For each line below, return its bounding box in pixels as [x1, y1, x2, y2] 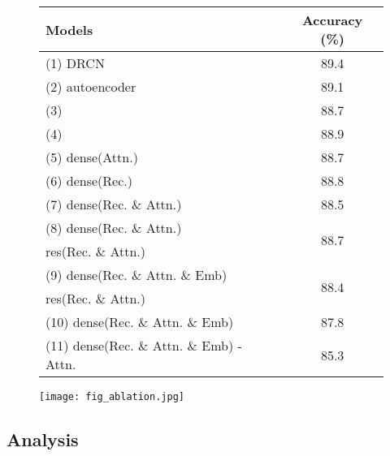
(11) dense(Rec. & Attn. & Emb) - [45, 336, 242, 355]
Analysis [6, 427, 79, 452]
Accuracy [301, 11, 363, 29]
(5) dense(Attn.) [45, 148, 138, 166]
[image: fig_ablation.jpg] [39, 391, 184, 402]
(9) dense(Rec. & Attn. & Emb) [45, 265, 227, 284]
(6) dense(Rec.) [45, 171, 132, 190]
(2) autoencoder [45, 77, 136, 96]
